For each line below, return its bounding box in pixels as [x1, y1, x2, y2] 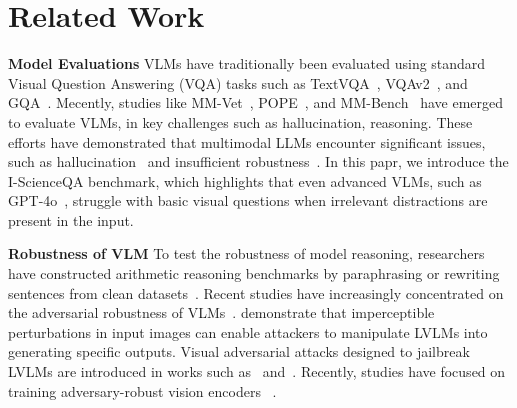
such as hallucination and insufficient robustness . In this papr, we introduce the [8, 151, 509, 172]
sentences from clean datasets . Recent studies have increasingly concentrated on [8, 282, 504, 303]
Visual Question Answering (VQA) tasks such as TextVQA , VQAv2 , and [8, 72, 468, 93]
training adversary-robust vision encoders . [8, 380, 277, 401]
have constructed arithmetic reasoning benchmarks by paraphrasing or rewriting [8, 263, 500, 284]
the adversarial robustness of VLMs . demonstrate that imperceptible [8, 302, 435, 323]
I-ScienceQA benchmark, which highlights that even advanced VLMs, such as [8, 170, 482, 191]
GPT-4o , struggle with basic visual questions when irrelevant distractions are [8, 190, 488, 211]
